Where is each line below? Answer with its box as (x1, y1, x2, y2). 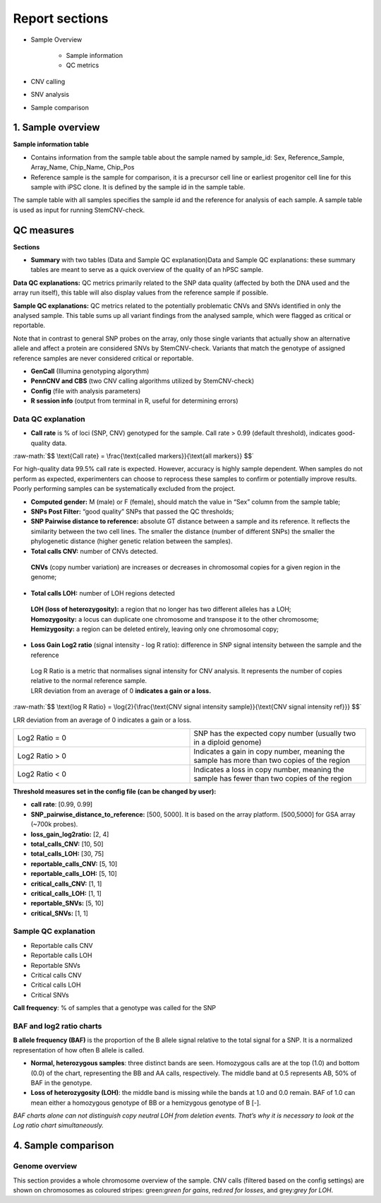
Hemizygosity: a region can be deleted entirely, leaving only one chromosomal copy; (30, 624, 279, 633)
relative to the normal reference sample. (30, 677, 147, 685)
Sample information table (13, 140, 90, 148)
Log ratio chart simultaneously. (13, 1121, 104, 1130)
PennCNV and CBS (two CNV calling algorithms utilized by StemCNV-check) (30, 377, 255, 385)
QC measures (13, 224, 75, 236)
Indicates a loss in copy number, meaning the (193, 765, 344, 775)
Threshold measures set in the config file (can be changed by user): (13, 788, 217, 796)
